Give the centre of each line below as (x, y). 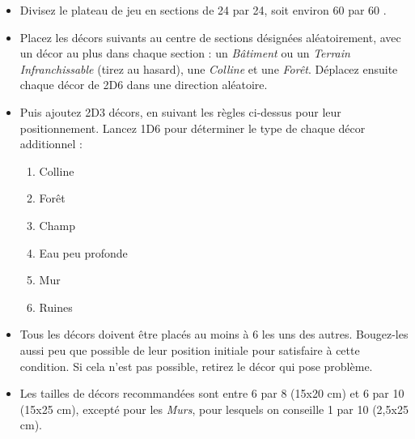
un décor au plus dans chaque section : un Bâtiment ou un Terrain (185, 53)
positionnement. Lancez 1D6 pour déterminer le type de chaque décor (193, 128)
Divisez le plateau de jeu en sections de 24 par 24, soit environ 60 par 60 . (203, 10)
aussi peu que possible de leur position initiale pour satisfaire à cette (190, 349)
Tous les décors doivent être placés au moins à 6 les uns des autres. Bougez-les (214, 334)
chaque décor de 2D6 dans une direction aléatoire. (144, 85)
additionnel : (51, 144)
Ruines (56, 307)
